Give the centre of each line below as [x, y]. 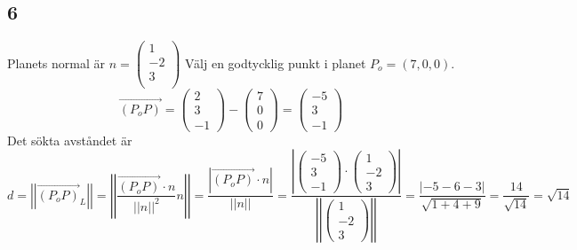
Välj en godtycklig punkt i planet [275, 62]
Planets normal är [56, 62]
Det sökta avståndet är [70, 140]
